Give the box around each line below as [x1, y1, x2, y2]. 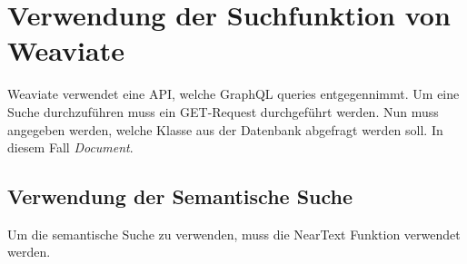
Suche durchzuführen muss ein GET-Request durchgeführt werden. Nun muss [7, 102, 439, 121]
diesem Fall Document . [7, 138, 134, 157]
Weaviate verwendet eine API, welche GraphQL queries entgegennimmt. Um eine [7, 84, 460, 103]
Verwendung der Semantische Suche [7, 182, 353, 210]
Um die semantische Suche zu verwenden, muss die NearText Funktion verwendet [7, 224, 461, 243]
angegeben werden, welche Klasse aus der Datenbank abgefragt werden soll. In [7, 120, 443, 139]
